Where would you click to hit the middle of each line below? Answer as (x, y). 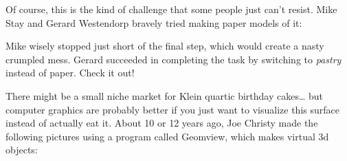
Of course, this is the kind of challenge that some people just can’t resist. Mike (171, 9)
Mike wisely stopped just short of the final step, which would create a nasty (165, 46)
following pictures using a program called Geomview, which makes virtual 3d (167, 136)
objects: (22, 150)
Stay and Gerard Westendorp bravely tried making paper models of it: (154, 22)
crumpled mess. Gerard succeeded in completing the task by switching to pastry (173, 59)
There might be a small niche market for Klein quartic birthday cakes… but (164, 95)
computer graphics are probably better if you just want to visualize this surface (172, 109)
